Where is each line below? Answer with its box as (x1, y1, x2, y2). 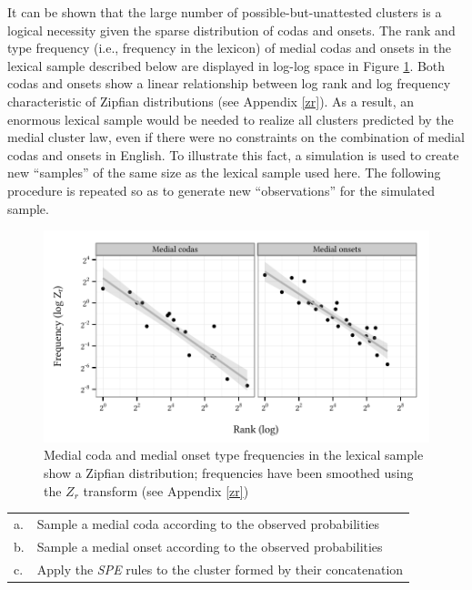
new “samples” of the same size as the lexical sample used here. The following (7, 163, 441, 182)
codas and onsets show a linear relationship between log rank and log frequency (7, 74, 451, 93)
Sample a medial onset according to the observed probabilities (36, 536, 383, 555)
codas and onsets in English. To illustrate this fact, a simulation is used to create (7, 145, 459, 164)
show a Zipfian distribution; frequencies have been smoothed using (44, 463, 414, 483)
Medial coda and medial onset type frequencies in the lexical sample (44, 445, 424, 464)
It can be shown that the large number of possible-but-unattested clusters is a (7, 3, 442, 21)
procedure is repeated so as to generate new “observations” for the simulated (7, 180, 436, 199)
